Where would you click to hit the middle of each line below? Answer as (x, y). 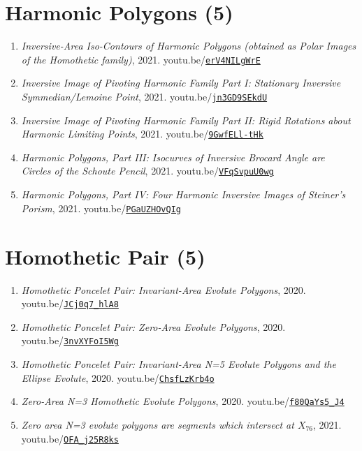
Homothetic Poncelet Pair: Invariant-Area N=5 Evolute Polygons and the (179, 364)
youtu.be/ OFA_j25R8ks (70, 438)
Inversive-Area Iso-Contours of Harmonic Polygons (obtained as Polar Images (189, 46)
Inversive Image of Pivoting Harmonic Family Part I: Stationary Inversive (181, 83)
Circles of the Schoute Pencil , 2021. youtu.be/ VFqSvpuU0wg (147, 171)
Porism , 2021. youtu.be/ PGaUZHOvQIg (101, 208)
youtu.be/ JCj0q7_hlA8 (70, 303)
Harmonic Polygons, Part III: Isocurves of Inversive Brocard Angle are (173, 157)
